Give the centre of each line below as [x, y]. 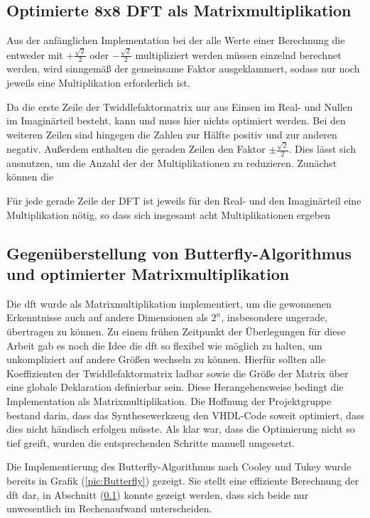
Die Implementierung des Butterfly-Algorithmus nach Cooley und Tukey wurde [179, 466]
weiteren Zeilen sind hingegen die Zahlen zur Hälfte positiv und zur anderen [172, 134]
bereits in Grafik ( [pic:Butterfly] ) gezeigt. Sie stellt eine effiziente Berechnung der [183, 480]
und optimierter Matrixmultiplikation [148, 273]
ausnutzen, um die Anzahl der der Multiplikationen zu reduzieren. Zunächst [172, 162]
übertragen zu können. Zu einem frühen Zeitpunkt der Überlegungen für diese [176, 331]
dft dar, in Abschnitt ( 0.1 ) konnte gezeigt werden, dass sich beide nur [158, 494]
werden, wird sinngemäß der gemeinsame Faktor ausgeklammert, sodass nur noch [183, 69]
